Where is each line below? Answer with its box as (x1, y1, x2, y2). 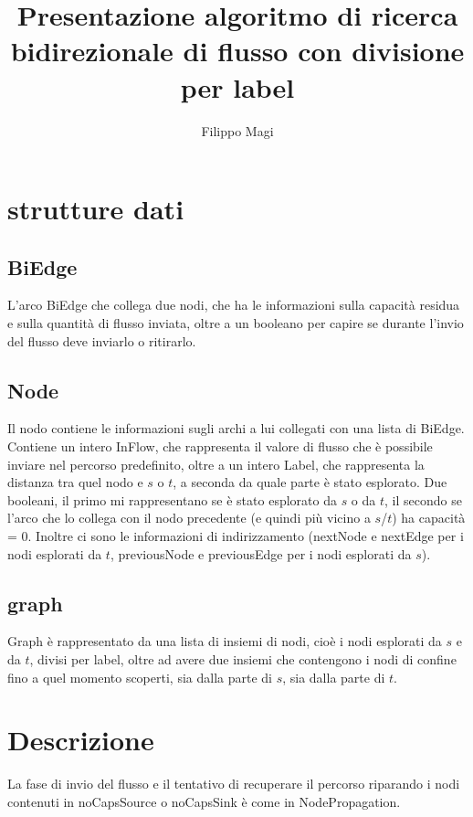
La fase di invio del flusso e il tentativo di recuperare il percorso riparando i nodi (7, 774, 460, 793)
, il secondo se (384, 490, 462, 509)
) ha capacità (392, 508, 466, 527)
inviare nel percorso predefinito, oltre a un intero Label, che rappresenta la (7, 454, 425, 473)
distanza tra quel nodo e (7, 472, 143, 492)
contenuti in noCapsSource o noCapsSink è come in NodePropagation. (7, 791, 401, 811)
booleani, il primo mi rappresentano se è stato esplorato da (7, 490, 337, 509)
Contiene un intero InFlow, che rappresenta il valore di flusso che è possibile (7, 437, 433, 456)
